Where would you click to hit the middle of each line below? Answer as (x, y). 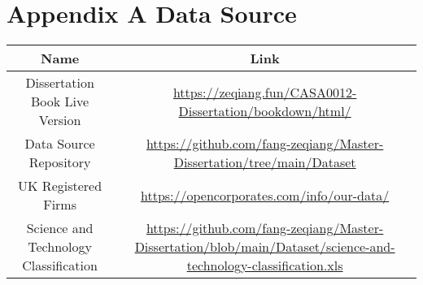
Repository (60, 162)
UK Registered (60, 186)
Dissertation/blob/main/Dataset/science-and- (265, 247)
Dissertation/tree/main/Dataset (265, 162)
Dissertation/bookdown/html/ (265, 110)
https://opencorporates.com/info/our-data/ (265, 195)
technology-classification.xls (265, 266)
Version (60, 120)
